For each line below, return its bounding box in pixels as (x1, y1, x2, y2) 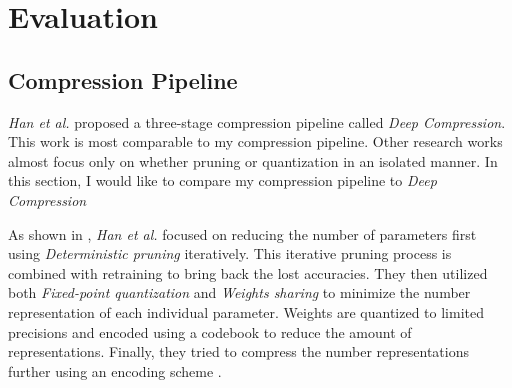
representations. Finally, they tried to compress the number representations (8, 341, 469, 362)
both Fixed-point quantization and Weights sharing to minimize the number (8, 282, 471, 303)
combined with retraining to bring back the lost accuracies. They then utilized (8, 262, 488, 283)
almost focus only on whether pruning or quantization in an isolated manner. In (8, 150, 498, 171)
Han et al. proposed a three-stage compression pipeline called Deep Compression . (8, 111, 506, 132)
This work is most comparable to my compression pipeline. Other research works (8, 131, 503, 152)
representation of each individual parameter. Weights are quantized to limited (8, 301, 484, 322)
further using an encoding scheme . (8, 360, 222, 381)
